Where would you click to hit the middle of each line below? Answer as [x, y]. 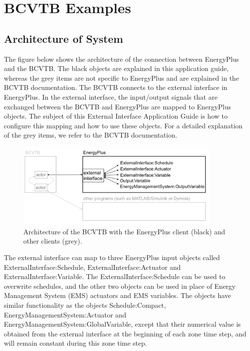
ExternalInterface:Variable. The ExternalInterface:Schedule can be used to [115, 276]
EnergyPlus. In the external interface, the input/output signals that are [111, 97]
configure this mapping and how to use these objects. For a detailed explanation [123, 125]
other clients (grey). [53, 241]
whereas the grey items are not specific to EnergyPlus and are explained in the [122, 78]
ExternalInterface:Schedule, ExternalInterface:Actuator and [92, 267]
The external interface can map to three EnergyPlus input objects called [112, 257]
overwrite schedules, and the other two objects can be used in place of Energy [120, 286]
